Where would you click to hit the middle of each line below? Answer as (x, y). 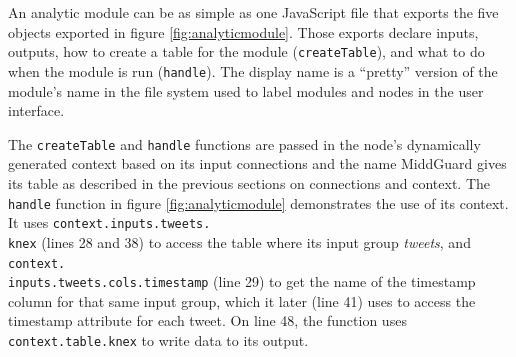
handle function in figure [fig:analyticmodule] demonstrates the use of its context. (258, 202)
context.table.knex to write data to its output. (158, 340)
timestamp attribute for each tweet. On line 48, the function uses (207, 320)
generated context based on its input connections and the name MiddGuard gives (257, 163)
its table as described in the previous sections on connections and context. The (249, 182)
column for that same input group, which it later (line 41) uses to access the (242, 300)
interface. (36, 110)
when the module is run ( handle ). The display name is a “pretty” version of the (253, 70)
